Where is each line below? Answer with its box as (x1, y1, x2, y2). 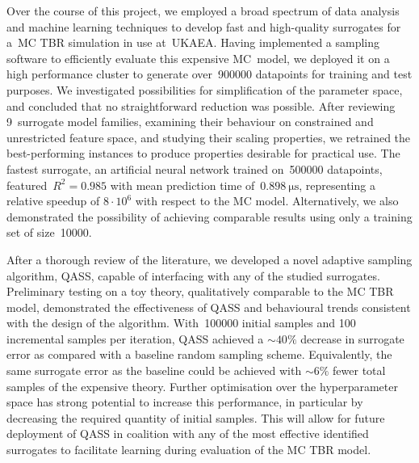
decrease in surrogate (300, 330, 404, 347)
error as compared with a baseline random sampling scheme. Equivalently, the (6, 346, 392, 363)
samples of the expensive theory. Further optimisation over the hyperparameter (6, 377, 398, 394)
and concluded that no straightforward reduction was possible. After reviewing (6, 97, 396, 114)
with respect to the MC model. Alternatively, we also (135, 192, 399, 209)
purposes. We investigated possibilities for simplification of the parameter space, (6, 81, 403, 98)
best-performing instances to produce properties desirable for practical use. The (6, 145, 400, 162)
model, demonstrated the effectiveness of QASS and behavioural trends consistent (6, 298, 411, 315)
